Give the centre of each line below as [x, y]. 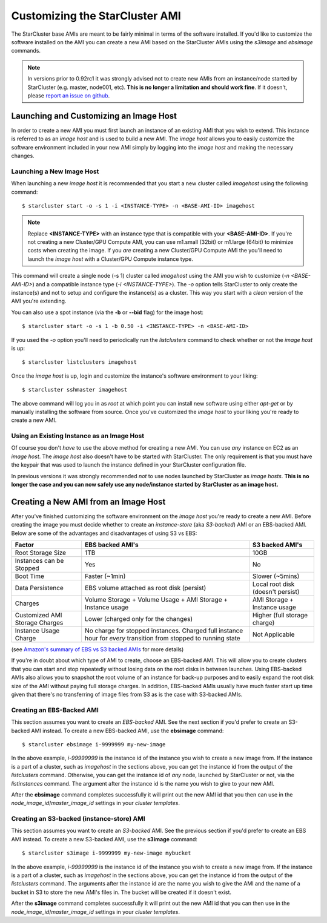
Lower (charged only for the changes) [139, 619]
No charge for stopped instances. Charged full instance [164, 631]
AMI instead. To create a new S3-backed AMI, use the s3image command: [104, 839]
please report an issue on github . [69, 95]
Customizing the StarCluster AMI [96, 16]
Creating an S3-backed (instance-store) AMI [78, 819]
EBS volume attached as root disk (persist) [146, 588]
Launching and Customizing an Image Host [94, 116]
